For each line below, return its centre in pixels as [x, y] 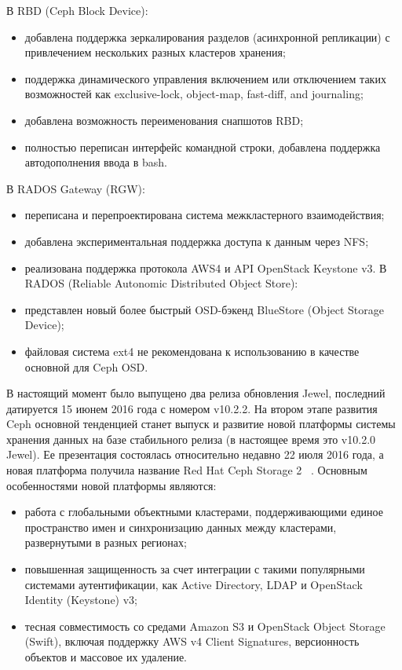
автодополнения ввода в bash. [96, 162]
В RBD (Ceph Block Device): [77, 10]
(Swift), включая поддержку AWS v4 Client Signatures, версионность [192, 641]
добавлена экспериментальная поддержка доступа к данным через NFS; [197, 241]
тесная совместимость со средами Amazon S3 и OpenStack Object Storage [205, 626]
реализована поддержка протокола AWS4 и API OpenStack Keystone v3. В [206, 267]
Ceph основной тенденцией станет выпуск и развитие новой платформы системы [201, 424]
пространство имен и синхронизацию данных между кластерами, [181, 527]
